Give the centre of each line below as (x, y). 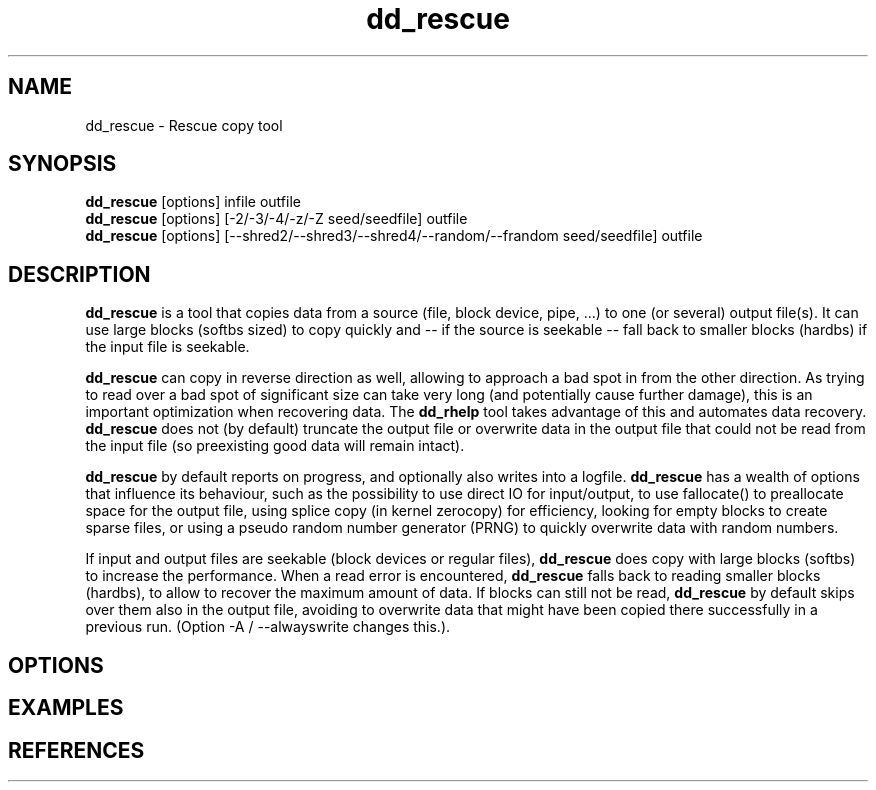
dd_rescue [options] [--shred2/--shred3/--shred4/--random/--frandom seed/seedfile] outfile (394, 236)
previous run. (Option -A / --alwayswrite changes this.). (268, 627)
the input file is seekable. (167, 347)
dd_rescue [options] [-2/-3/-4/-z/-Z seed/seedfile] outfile (276, 219)
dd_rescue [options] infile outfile (193, 202)
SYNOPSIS (62, 164)
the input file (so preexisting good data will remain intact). (275, 446)
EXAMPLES (66, 708)
